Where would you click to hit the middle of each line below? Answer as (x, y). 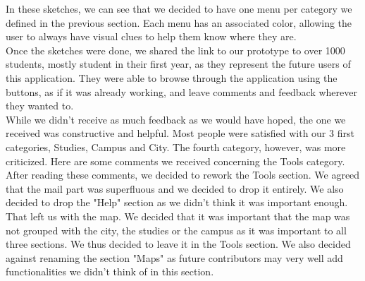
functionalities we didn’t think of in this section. (110, 271)
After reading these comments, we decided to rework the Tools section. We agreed (183, 175)
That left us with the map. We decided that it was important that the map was (178, 216)
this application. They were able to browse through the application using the (172, 77)
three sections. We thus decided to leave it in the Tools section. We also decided (178, 244)
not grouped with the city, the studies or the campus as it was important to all (176, 230)
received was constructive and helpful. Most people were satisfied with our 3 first (180, 133)
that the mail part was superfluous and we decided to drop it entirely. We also (175, 188)
